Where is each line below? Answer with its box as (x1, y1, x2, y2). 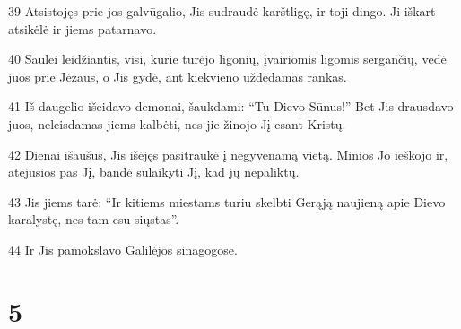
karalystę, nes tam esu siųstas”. (8, 210, 179, 229)
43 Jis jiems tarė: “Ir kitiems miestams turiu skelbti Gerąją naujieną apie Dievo (8, 192, 446, 211)
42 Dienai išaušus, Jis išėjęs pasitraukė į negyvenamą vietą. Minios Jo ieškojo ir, (8, 144, 448, 163)
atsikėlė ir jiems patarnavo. (8, 19, 157, 38)
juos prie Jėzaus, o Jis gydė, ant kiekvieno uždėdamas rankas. (8, 66, 347, 85)
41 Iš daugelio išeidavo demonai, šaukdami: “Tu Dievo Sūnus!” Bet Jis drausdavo (8, 97, 454, 116)
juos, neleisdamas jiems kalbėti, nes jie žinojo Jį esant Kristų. (8, 114, 346, 133)
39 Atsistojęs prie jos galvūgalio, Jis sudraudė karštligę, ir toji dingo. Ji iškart (8, 2, 436, 20)
